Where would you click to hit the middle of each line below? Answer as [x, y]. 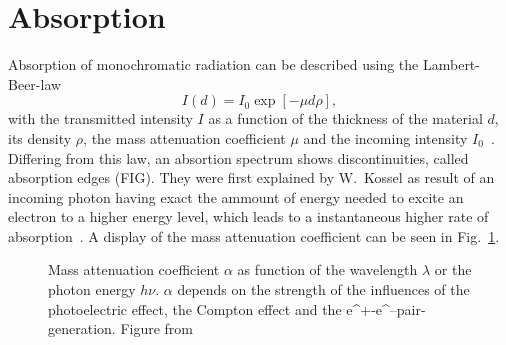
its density [40, 137]
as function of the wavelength [327, 269]
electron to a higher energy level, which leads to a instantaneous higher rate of [248, 216]
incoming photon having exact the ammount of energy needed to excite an [236, 196]
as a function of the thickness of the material [345, 118]
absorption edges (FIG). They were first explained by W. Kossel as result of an [251, 177]
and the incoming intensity [385, 137]
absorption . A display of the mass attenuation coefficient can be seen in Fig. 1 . [254, 235]
